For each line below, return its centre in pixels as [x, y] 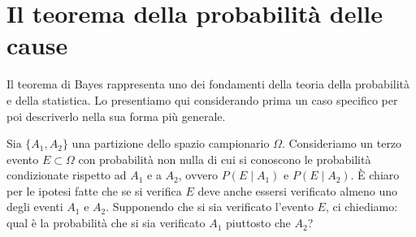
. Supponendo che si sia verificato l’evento [210, 207]
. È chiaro [375, 175]
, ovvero [198, 175]
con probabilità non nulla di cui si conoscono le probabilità [225, 159]
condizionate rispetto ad [67, 175]
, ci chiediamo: [362, 207]
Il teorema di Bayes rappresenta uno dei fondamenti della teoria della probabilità [208, 84]
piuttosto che [258, 223]
